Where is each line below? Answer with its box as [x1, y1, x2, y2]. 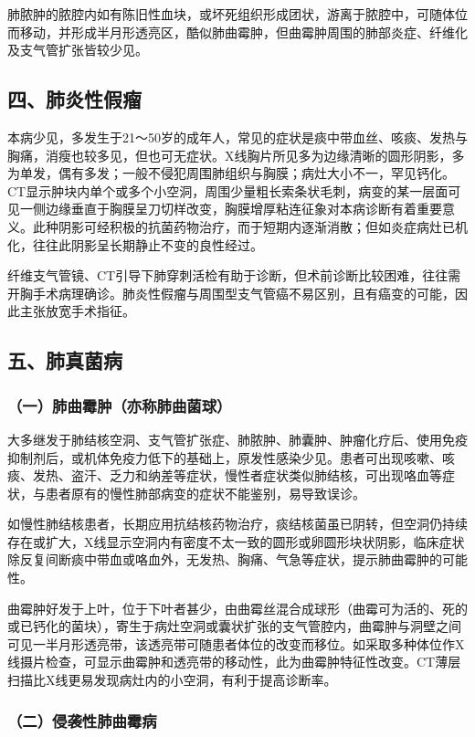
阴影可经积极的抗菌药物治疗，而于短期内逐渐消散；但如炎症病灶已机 [58, 216, 468, 236]
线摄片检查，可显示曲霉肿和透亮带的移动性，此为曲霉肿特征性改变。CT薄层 [7, 652, 461, 671]
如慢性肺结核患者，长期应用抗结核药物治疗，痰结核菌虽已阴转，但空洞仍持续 [7, 514, 468, 533]
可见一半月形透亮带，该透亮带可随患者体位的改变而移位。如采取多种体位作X [7, 634, 465, 653]
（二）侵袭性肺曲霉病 [7, 709, 157, 732]
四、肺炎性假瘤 [7, 85, 142, 113]
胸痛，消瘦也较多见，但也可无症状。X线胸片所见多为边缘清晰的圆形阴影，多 [7, 145, 465, 164]
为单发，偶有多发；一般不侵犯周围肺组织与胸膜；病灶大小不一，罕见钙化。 [7, 163, 455, 183]
